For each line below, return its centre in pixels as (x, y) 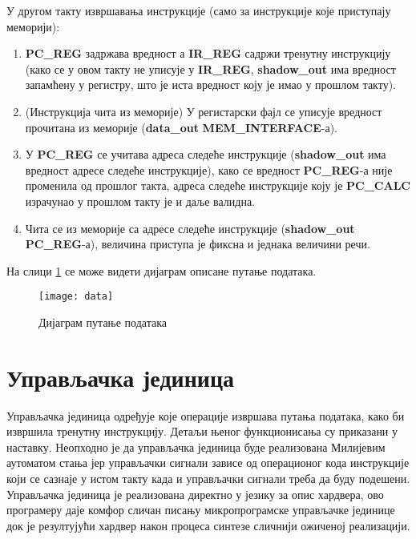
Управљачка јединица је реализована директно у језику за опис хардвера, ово (195, 494)
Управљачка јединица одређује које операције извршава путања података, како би (206, 415)
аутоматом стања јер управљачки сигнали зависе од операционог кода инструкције (208, 463)
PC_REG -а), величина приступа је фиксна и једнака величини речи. (198, 244)
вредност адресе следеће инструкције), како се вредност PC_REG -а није (209, 169)
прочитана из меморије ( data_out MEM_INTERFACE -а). (182, 127)
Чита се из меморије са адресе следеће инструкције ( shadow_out (190, 228)
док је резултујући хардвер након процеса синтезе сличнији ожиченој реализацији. (208, 525)
